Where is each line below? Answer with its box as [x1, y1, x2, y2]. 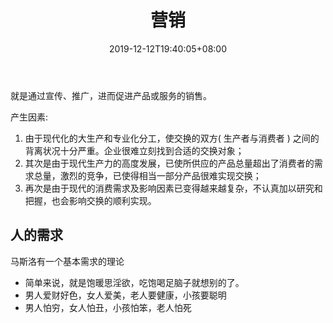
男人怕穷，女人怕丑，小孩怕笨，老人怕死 [24, 301, 192, 313]
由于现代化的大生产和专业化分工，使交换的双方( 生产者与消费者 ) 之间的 [24, 132, 320, 144]
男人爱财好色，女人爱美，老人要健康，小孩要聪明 [24, 289, 227, 301]
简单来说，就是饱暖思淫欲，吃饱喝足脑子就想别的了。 [24, 276, 245, 288]
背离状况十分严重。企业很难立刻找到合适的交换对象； [24, 144, 245, 156]
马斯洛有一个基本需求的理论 [10, 255, 125, 267]
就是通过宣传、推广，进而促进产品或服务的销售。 [10, 89, 212, 101]
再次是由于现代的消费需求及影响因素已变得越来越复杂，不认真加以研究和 [24, 182, 323, 194]
